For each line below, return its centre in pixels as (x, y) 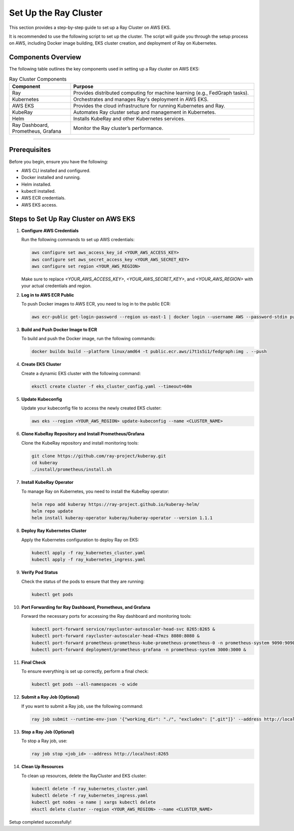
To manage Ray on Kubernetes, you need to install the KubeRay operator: (95, 491)
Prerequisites (30, 150)
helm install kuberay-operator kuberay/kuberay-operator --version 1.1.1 (122, 518)
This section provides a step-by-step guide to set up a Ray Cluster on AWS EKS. (90, 27)
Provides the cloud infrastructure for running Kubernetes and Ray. (149, 106)
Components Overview (45, 57)
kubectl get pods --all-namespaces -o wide (85, 684)
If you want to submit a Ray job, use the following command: (82, 706)
